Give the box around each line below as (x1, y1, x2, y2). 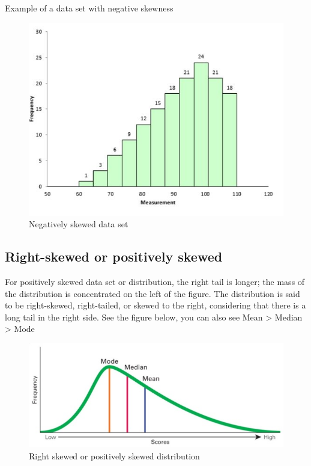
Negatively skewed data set (29, 218, 128, 230)
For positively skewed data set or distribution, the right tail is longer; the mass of (5, 275, 305, 287)
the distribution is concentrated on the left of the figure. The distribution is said (5, 287, 300, 299)
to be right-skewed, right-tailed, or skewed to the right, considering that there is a (5, 299, 306, 311)
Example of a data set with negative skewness (5, 2, 174, 14)
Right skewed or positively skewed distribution (29, 449, 200, 462)
